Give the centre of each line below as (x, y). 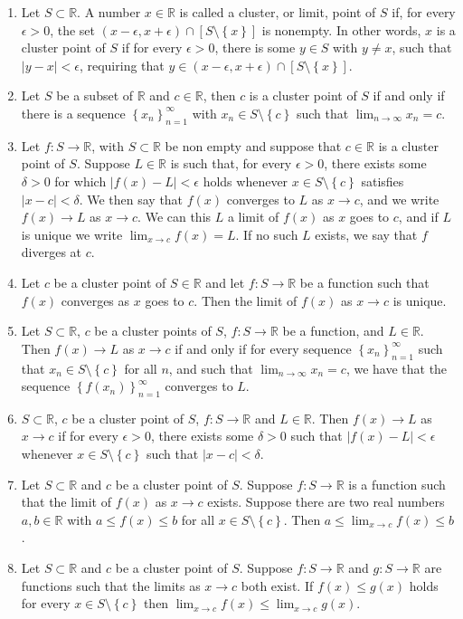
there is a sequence (73, 113)
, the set (72, 29)
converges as (95, 300)
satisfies (383, 181)
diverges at (52, 252)
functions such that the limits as (111, 585)
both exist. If (277, 585)
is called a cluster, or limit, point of (278, 12)
